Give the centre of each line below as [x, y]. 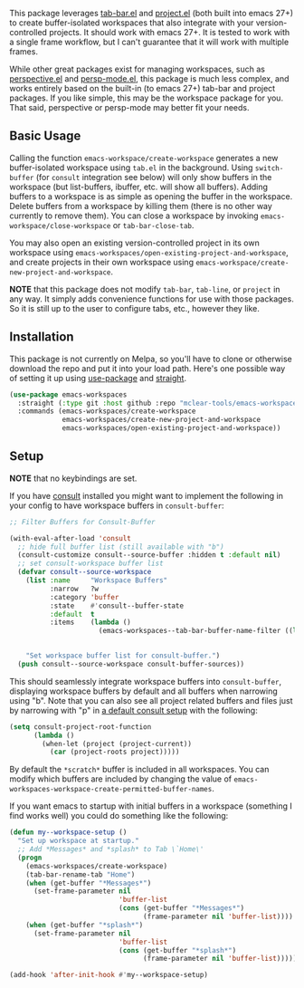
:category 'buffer [84, 597]
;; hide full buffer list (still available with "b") [121, 547]
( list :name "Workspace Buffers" [97, 580]
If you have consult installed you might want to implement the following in [146, 495]
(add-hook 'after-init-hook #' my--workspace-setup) [109, 975]
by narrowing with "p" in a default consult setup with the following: [133, 710]
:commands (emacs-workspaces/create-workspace [107, 411]
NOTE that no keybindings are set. [73, 478]
